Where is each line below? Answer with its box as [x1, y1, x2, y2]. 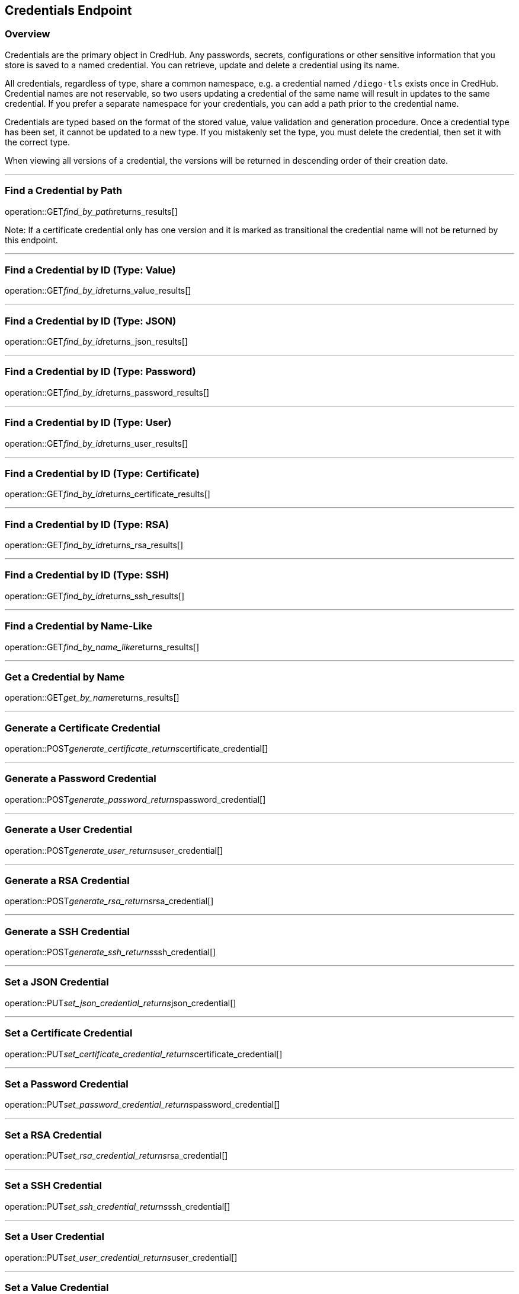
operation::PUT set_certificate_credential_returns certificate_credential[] [5, 1048, 283, 1059]
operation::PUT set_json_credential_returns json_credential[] [5, 997, 236, 1008]
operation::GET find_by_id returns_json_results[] [5, 336, 188, 347]
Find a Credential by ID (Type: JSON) [5, 314, 177, 327]
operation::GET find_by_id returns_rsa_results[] [5, 540, 184, 551]
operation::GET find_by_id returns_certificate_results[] [5, 489, 210, 500]
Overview [5, 28, 50, 40]
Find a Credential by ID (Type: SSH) [5, 569, 169, 581]
